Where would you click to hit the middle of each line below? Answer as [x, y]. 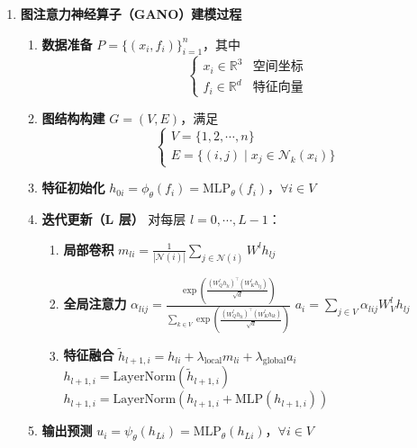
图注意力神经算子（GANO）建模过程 [131, 13]
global [274, 361]
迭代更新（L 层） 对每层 [114, 219]
